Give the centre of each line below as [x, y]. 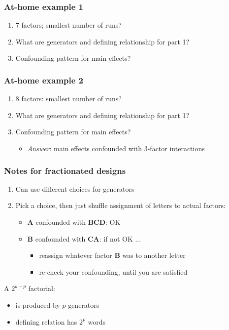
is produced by [38, 305]
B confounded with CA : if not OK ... [84, 238]
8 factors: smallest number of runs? [68, 99]
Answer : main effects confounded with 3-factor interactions [116, 148]
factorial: [42, 288]
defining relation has [46, 321]
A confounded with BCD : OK [74, 222]
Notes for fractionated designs [65, 170]
